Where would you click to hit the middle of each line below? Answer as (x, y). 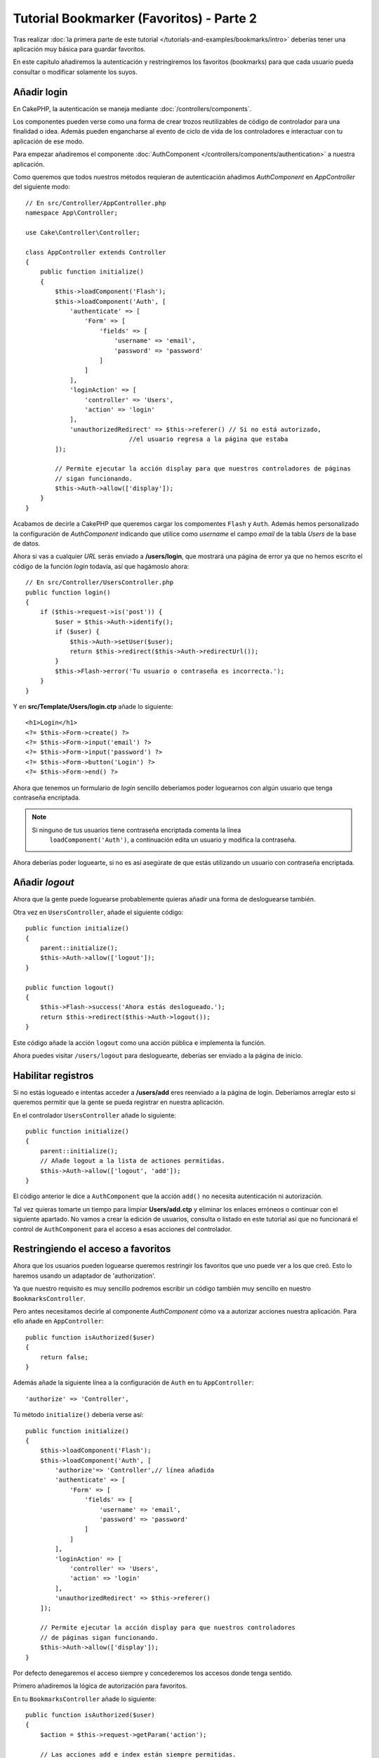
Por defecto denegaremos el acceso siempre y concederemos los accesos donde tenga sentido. (153, 1673)
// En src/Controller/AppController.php (96, 203)
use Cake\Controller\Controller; (83, 232)
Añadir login (40, 92)
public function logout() (70, 987)
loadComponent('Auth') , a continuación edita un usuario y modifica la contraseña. (173, 840)
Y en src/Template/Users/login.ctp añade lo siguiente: (93, 706)
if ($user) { (77, 632)
